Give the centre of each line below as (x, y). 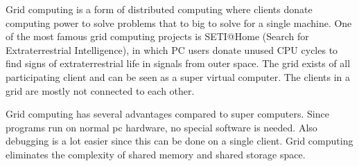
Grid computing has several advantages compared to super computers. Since (167, 114)
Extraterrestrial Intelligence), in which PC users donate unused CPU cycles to (172, 49)
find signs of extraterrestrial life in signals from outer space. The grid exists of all (178, 63)
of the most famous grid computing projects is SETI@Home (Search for (157, 36)
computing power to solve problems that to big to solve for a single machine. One (179, 22)
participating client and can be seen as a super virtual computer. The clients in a (178, 76)
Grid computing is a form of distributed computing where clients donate (159, 9)
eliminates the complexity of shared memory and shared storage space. (156, 154)
